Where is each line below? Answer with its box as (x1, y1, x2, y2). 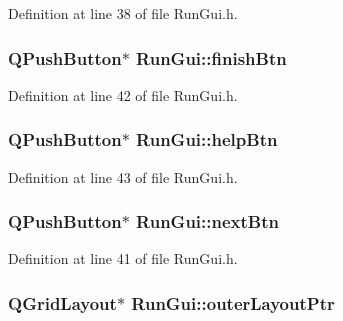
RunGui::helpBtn (136, 127, 278, 152)
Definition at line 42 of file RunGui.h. (8, 84, 238, 105)
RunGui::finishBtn (136, 45, 287, 70)
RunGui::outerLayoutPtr (131, 290, 335, 315)
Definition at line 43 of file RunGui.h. (8, 166, 238, 187)
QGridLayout (8, 290, 117, 315)
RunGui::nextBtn (136, 209, 279, 234)
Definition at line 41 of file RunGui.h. (8, 248, 238, 269)
